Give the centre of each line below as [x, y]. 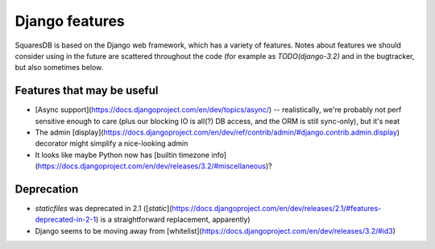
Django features [70, 21]
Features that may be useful [87, 91]
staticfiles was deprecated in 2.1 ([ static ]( [104, 209]
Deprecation [47, 189]
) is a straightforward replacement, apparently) [173, 220]
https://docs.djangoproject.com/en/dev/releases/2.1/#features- [277, 209]
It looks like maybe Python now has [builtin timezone [122, 155]
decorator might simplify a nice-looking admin [112, 143]
